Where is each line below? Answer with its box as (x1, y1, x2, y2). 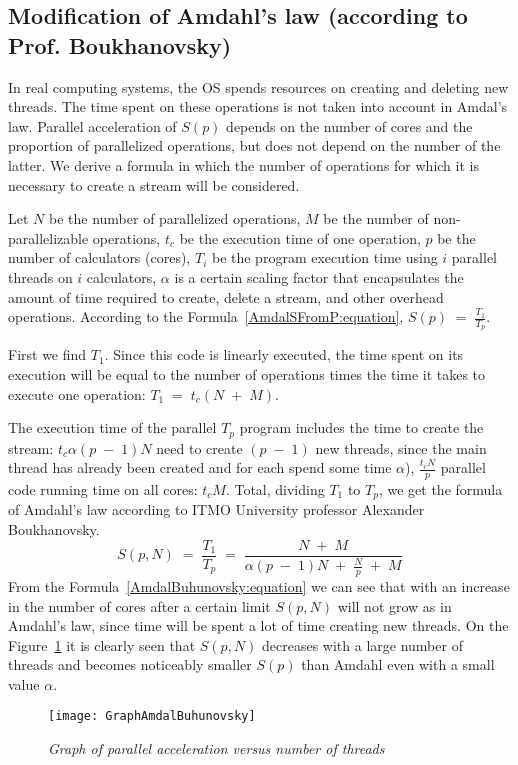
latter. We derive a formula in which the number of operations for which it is (8, 154, 479, 175)
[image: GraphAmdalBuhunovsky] (48, 709, 256, 724)
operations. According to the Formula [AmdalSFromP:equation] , (8, 306, 404, 327)
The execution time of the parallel (8, 417, 217, 438)
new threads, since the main (315, 437, 487, 458)
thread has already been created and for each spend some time (8, 457, 392, 478)
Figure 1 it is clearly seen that (8, 634, 196, 655)
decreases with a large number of (262, 634, 463, 655)
